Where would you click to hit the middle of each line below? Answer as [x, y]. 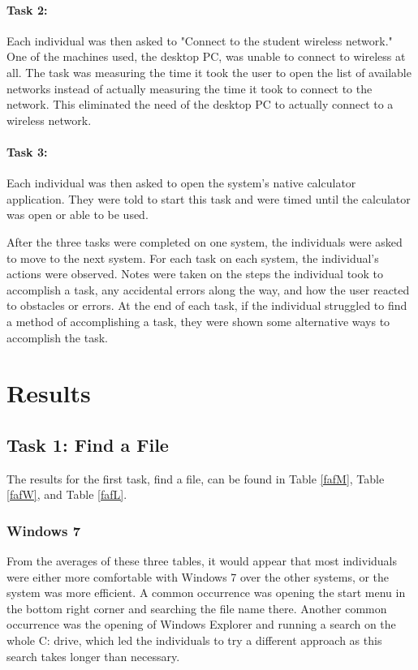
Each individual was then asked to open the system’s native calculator [181, 183]
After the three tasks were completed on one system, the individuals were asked [205, 241]
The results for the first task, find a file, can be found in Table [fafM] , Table [196, 478]
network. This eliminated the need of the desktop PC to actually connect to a [200, 104]
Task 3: [27, 151]
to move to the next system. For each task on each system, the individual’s [193, 258]
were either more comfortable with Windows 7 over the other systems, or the [198, 576]
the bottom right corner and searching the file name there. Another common [197, 608]
